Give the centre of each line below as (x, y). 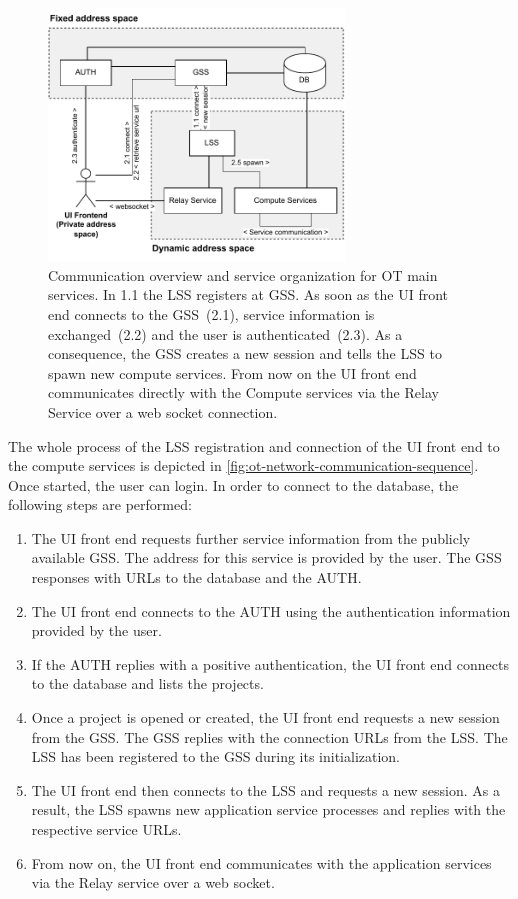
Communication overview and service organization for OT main (243, 274)
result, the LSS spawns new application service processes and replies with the (268, 809)
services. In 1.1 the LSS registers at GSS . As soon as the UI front (248, 294)
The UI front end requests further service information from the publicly (251, 537)
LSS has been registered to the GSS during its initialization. (216, 756)
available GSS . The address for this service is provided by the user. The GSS (266, 557)
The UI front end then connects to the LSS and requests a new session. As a (266, 789)
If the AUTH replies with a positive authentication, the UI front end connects (270, 663)
